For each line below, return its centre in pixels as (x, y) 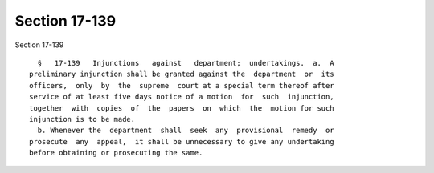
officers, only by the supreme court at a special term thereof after (182, 85)
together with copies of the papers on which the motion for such (182, 108)
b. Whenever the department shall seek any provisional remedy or (186, 131)
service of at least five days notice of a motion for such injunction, (182, 97)
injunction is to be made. (82, 119)
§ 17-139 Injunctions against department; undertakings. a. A (186, 63)
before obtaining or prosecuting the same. (116, 153)
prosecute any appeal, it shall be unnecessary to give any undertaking (182, 141)
